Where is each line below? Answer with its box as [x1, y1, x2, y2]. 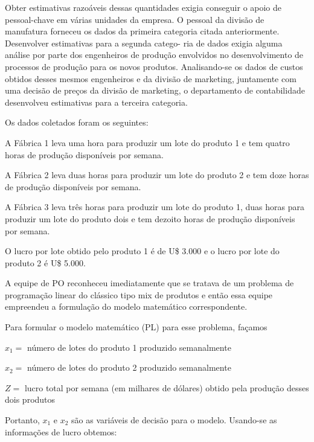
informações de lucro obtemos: [5, 425, 117, 438]
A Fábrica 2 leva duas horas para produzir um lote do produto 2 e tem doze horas [5, 168, 309, 181]
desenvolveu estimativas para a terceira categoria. [5, 95, 188, 108]
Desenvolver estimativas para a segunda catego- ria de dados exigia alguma [5, 36, 283, 49]
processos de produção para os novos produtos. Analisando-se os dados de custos [5, 60, 303, 72]
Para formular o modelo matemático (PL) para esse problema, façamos [5, 321, 268, 333]
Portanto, [5, 414, 40, 426]
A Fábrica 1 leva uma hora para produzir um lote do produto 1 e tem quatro [5, 136, 290, 149]
